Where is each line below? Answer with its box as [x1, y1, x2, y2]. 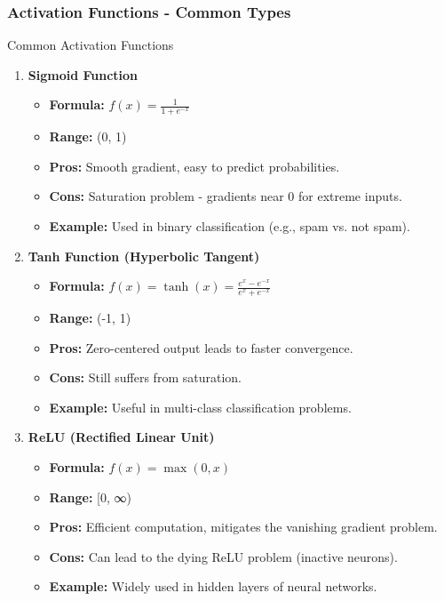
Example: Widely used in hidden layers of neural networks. [49, 577, 377, 596]
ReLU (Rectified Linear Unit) [28, 428, 215, 446]
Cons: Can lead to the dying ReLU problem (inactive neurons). [49, 547, 398, 565]
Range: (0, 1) [49, 127, 127, 146]
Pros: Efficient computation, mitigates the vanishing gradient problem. [49, 517, 438, 536]
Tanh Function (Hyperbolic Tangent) [28, 246, 260, 265]
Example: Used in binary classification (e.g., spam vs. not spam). [49, 217, 410, 236]
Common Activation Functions [7, 36, 174, 54]
